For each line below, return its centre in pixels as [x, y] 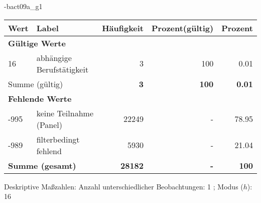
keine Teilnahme [65, 113]
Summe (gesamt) [42, 165]
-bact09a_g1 [23, 6]
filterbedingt [58, 139]
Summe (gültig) [36, 84]
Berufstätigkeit [62, 69]
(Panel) [49, 124]
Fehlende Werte [40, 98]
